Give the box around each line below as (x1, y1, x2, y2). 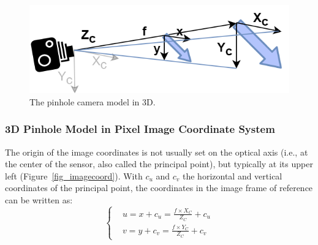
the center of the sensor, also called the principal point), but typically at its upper (5, 157, 313, 170)
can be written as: (5, 194, 73, 206)
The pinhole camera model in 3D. (29, 95, 156, 108)
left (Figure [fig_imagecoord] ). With (5, 169, 143, 182)
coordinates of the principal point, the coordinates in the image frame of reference (5, 181, 313, 194)
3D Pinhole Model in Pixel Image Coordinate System (5, 121, 275, 137)
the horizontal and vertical (183, 169, 282, 182)
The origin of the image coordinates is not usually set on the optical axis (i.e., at (5, 145, 308, 158)
